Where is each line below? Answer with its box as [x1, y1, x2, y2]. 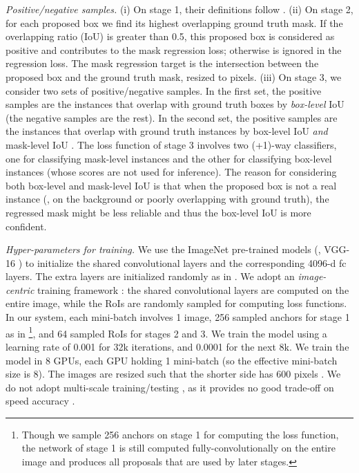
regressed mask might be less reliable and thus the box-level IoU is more [6, 205, 311, 219]
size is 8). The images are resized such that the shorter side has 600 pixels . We [6, 367, 341, 381]
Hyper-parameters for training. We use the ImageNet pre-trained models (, [6, 242, 321, 257]
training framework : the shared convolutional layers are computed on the [37, 282, 349, 297]
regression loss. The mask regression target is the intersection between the [6, 56, 319, 71]
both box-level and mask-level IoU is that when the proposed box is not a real [6, 178, 337, 192]
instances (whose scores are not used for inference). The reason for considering [6, 165, 337, 179]
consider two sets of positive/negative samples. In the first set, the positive [6, 83, 322, 98]
